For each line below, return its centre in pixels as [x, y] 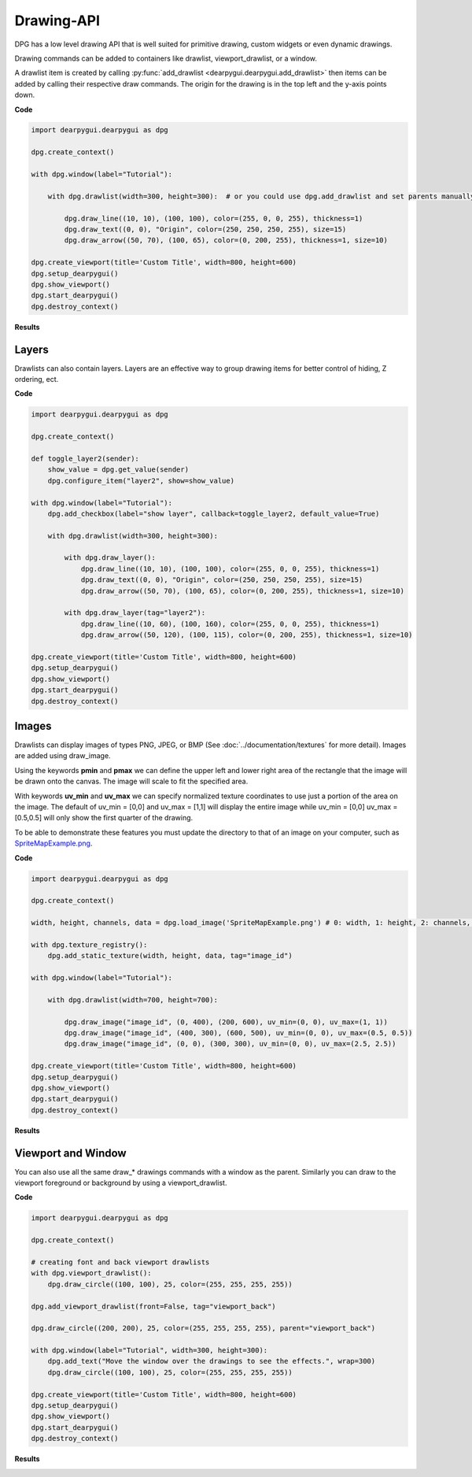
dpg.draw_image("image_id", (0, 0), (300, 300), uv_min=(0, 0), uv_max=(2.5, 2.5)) [230, 1044]
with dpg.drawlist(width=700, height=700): [133, 999]
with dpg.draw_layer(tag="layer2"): [135, 613]
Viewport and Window [70, 1153]
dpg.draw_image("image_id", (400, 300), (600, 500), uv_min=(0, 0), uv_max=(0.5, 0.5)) [238, 1033]
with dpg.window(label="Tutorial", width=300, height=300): [149, 1351]
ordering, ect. [37, 379]
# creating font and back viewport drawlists [120, 1262]
